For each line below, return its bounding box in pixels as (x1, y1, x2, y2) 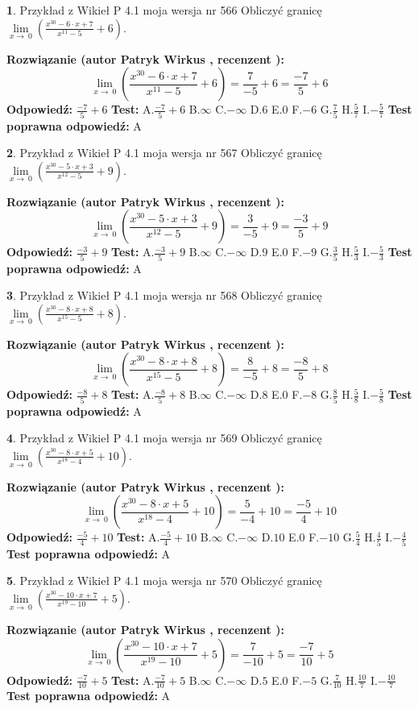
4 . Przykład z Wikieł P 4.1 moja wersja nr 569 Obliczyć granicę (6, 429, 322, 446)
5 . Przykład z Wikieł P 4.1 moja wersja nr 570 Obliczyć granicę (6, 572, 322, 589)
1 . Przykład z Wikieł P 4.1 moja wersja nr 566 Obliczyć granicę (6, 2, 322, 18)
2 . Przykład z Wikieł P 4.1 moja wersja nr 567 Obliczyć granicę (6, 144, 322, 161)
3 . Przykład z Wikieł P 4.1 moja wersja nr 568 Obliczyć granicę (6, 287, 322, 304)
